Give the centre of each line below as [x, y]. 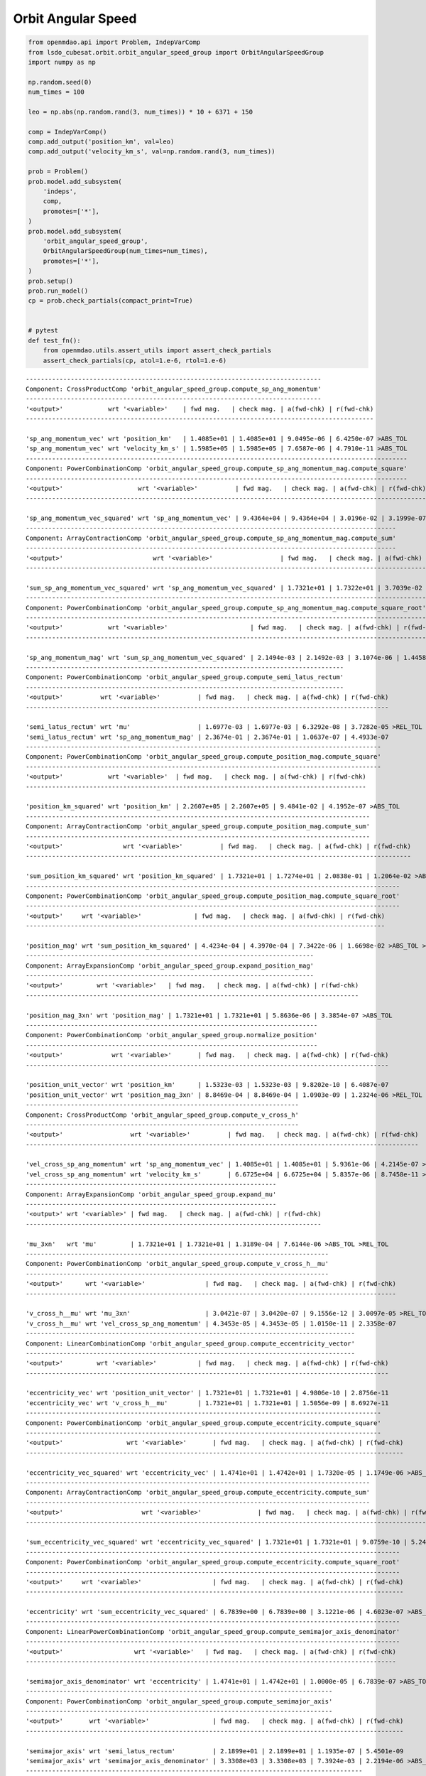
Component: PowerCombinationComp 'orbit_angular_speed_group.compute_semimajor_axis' [179, 1701]
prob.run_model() [58, 291]
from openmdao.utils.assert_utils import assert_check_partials [157, 351]
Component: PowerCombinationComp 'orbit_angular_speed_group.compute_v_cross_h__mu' [177, 1264]
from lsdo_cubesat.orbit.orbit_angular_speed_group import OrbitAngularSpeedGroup [176, 52]
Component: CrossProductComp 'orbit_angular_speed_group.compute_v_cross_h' [163, 1115]
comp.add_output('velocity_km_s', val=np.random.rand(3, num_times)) [152, 152]
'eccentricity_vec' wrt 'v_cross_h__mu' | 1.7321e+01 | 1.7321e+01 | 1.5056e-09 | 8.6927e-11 [207, 1403]
